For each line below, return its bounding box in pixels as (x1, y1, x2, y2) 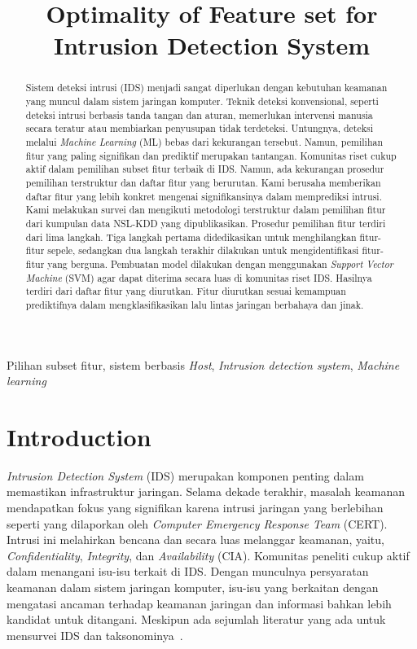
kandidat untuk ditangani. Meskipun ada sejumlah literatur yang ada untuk (7, 611, 386, 628)
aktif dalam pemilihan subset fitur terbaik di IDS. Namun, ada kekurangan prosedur (25, 162, 384, 176)
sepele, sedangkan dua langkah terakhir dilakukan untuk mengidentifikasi (47, 243, 359, 257)
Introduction (7, 419, 151, 453)
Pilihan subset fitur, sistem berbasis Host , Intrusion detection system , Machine (7, 356, 400, 373)
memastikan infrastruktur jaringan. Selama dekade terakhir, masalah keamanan (7, 483, 405, 500)
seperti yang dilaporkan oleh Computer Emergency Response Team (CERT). (7, 515, 388, 532)
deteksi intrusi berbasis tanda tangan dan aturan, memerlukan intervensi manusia (25, 107, 373, 121)
